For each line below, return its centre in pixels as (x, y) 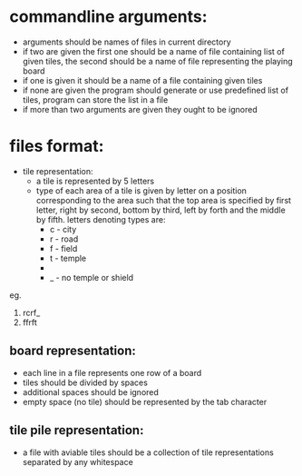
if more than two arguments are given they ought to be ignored (140, 109)
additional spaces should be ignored (90, 392)
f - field (63, 248)
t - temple (68, 258)
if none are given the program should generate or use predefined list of (155, 90)
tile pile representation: (77, 430)
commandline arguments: (108, 17)
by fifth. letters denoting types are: (101, 219)
